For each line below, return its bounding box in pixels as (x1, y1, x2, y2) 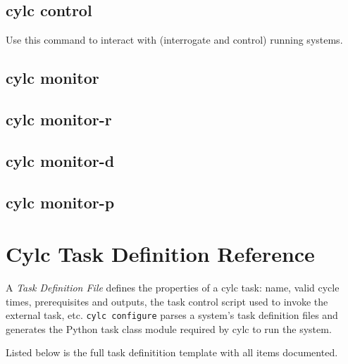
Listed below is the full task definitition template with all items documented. (6, 345, 338, 360)
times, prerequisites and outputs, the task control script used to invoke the (6, 294, 328, 308)
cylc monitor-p (6, 191, 115, 213)
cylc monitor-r (6, 108, 112, 130)
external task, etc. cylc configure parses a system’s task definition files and (6, 308, 338, 322)
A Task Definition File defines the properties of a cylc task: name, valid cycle (6, 280, 340, 295)
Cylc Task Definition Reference (6, 239, 315, 268)
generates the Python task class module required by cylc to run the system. (6, 321, 332, 336)
